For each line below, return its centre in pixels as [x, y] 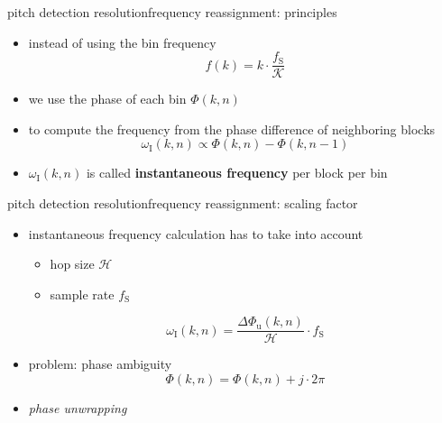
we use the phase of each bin [107, 99]
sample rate [82, 294]
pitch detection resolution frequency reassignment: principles [172, 12]
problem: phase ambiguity [100, 364]
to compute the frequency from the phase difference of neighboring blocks [232, 129]
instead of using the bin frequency [122, 42]
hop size [72, 264]
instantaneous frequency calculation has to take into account [196, 233]
